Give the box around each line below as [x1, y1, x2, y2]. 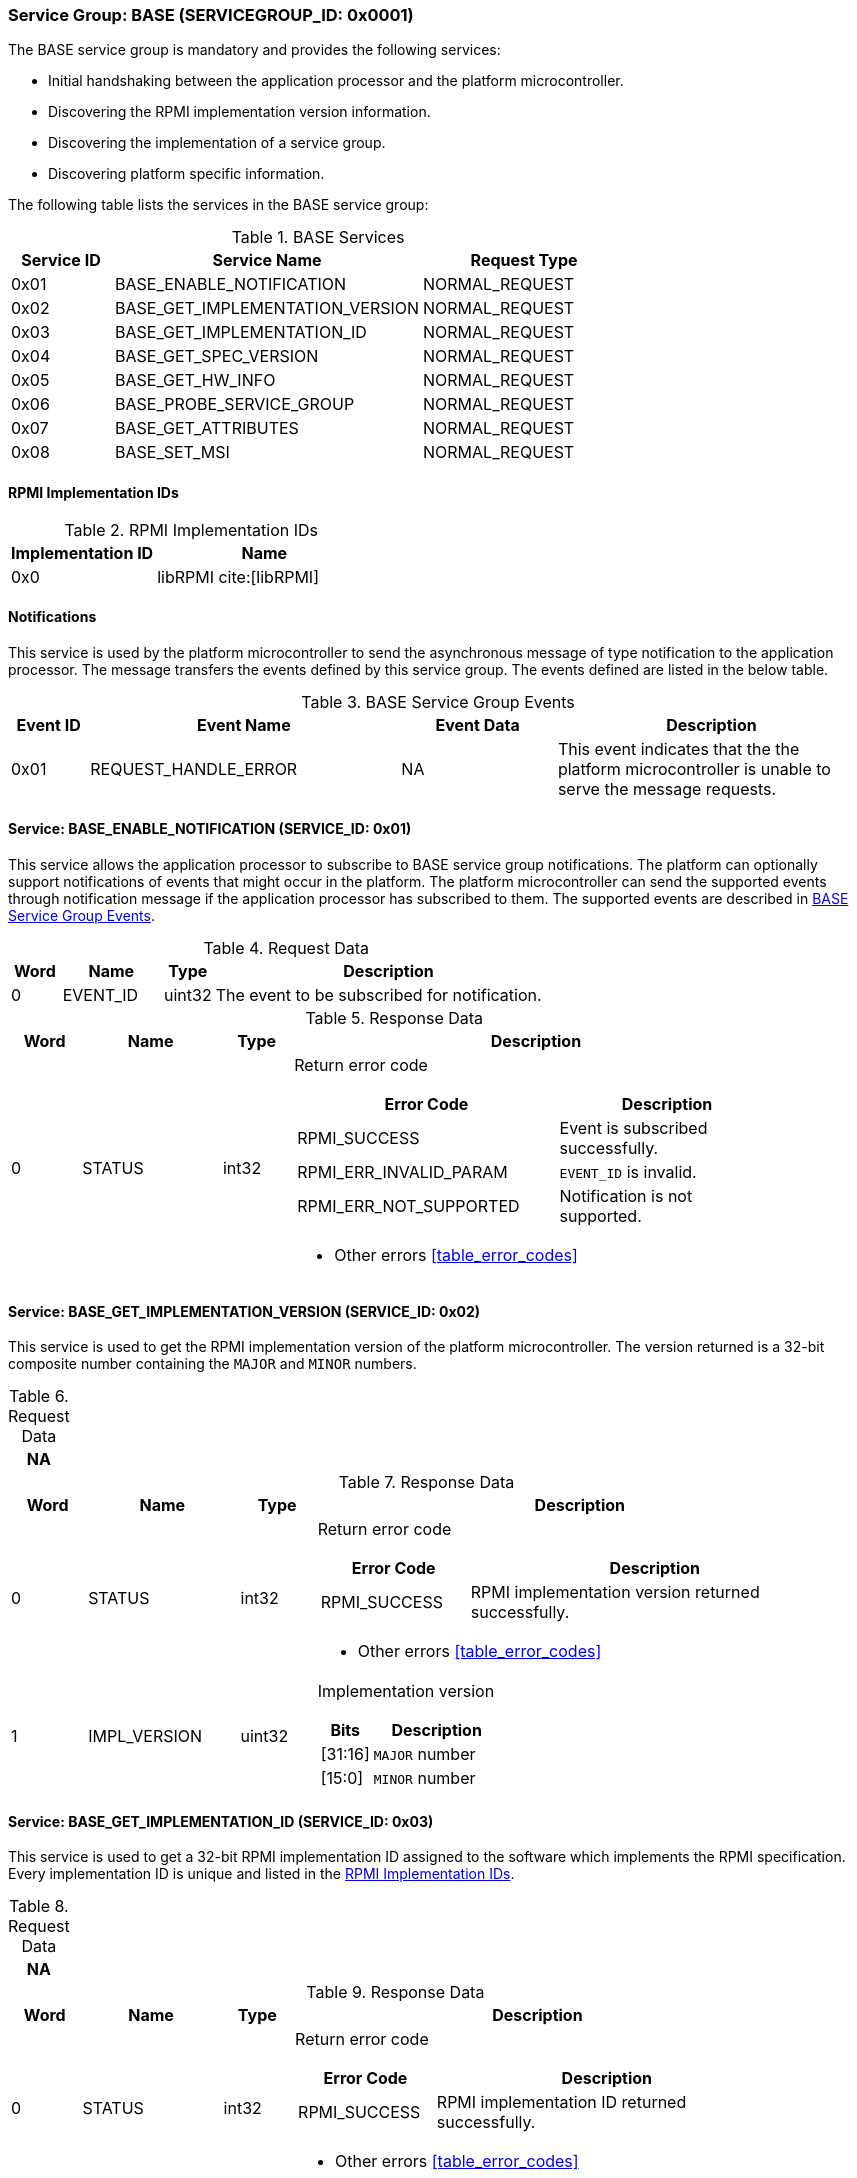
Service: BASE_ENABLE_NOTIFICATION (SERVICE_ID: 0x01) [8, 820, 412, 838]
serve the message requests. [557, 778, 777, 799]
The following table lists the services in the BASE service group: [8, 196, 429, 214]
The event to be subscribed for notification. [215, 985, 542, 1006]
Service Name [212, 250, 322, 271]
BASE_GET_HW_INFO [115, 370, 276, 391]
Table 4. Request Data [203, 938, 369, 959]
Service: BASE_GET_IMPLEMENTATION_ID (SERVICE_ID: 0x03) [8, 1812, 434, 1830]
